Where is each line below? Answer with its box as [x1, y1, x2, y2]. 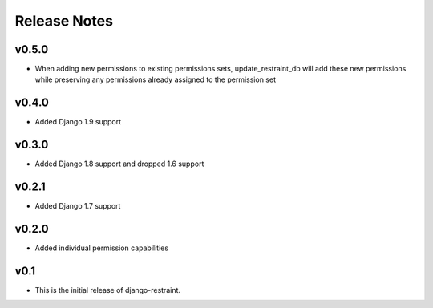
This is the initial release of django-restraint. [34, 285, 180, 294]
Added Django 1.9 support [34, 117, 122, 127]
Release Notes [14, 12, 114, 30]
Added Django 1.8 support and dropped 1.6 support [34, 159, 204, 168]
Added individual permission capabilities [34, 243, 168, 253]
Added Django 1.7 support [34, 201, 121, 211]
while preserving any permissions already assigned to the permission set [34, 75, 277, 84]
